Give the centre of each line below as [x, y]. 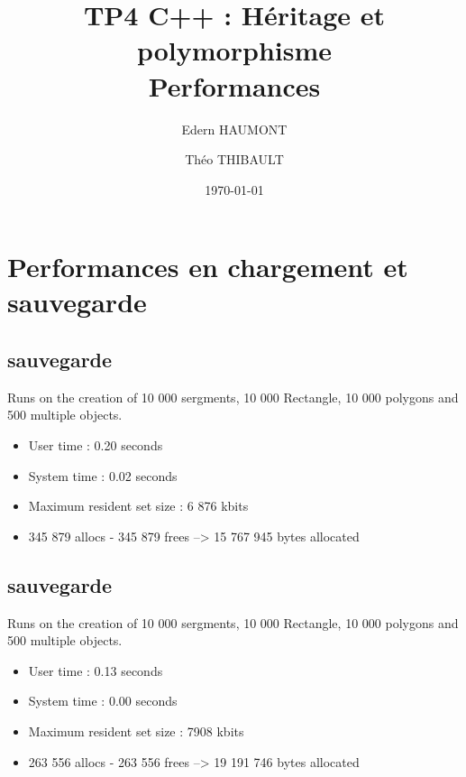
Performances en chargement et [208, 267]
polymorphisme [234, 50]
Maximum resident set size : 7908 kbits [136, 731]
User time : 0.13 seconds [96, 670]
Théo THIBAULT [234, 159]
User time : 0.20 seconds [96, 445]
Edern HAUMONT [234, 129]
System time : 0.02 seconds [103, 475]
